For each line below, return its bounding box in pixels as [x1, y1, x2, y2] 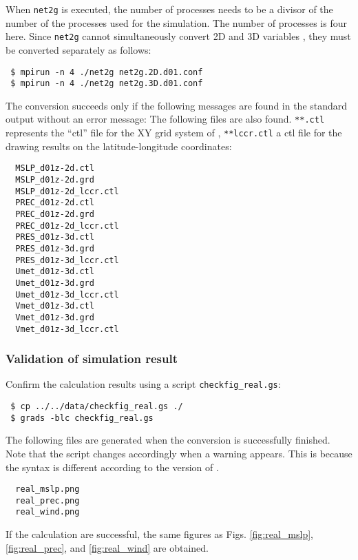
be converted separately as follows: [6, 42, 151, 56]
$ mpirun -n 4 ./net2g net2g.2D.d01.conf [10, 67, 203, 77]
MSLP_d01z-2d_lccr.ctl [15, 186, 119, 196]
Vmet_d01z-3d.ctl [15, 301, 94, 311]
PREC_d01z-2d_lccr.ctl [15, 220, 119, 231]
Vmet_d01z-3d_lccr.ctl [15, 324, 119, 334]
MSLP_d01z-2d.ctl [15, 163, 94, 174]
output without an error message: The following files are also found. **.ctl [6, 112, 325, 126]
